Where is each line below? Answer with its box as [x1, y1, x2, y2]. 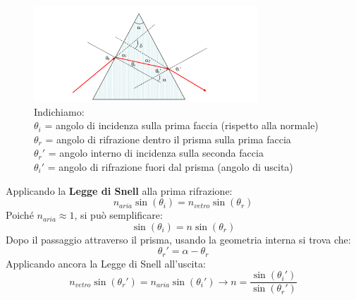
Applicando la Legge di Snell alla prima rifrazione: [6, 183, 233, 198]
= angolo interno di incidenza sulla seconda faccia [48, 145, 264, 160]
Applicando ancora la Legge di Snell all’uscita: [6, 256, 206, 270]
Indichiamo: [34, 104, 85, 119]
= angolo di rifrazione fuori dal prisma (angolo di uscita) [47, 159, 293, 174]
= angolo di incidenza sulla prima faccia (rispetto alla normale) [44, 118, 319, 133]
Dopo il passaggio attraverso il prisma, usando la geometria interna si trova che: [6, 232, 351, 246]
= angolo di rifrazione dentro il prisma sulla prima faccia [45, 131, 291, 146]
